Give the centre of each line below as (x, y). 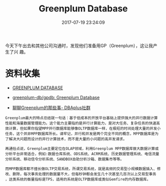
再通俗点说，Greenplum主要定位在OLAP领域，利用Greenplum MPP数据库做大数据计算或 (82, 149)
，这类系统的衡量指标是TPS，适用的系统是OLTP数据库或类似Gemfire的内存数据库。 (78, 179)
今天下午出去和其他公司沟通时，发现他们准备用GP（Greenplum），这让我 (79, 46)
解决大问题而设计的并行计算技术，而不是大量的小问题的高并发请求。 (68, 139)
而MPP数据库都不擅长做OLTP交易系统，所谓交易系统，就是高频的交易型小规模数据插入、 (81, 169)
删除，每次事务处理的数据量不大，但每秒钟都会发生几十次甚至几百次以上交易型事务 (84, 174)
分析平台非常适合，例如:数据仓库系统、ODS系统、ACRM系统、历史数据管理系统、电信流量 (82, 154)
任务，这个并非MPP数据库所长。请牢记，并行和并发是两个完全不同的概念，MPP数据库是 (80, 134)
